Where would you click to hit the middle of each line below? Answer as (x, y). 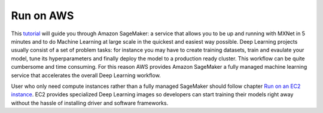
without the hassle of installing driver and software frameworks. (90, 103)
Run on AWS (42, 16)
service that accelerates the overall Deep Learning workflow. (86, 75)
